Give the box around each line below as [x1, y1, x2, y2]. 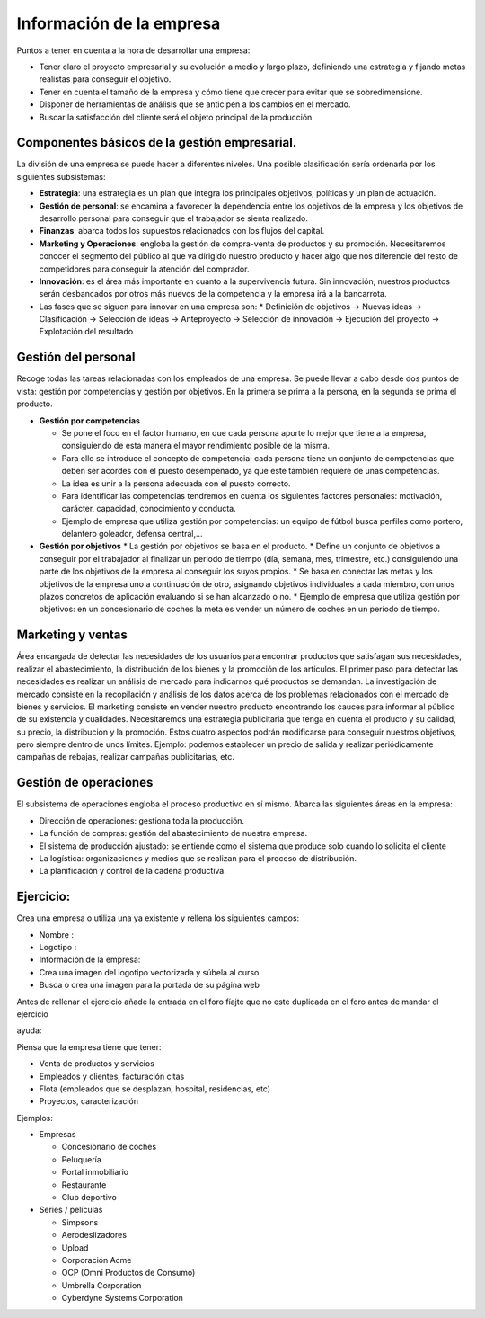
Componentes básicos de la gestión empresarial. [16, 135, 297, 150]
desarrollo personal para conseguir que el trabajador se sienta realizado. [39, 212, 309, 224]
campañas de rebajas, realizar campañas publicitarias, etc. [16, 752, 235, 762]
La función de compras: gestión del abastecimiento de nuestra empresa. [39, 828, 308, 839]
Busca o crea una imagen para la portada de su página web [39, 980, 260, 991]
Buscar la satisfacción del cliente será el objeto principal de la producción [39, 111, 313, 122]
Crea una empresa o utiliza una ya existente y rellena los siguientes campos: [16, 913, 300, 923]
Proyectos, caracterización [39, 1096, 139, 1107]
